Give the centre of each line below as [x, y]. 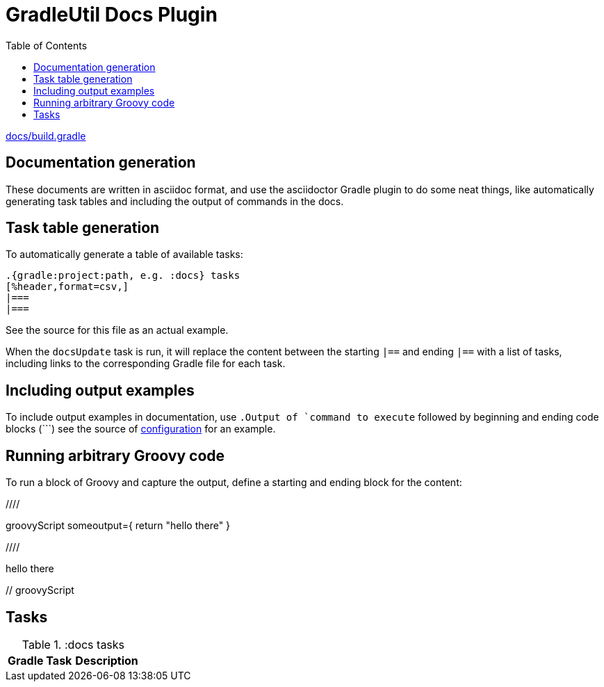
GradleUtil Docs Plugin [112, 15]
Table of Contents [47, 45]
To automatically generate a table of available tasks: [124, 254]
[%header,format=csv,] [67, 287]
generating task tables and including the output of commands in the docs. [175, 201]
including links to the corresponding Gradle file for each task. [146, 364]
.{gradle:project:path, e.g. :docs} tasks [123, 276]
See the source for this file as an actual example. [117, 330]
